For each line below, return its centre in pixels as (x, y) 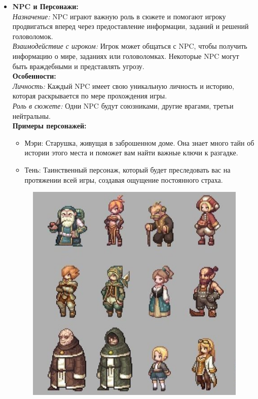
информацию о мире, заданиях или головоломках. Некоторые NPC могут (126, 56)
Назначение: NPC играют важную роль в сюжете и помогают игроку (119, 16)
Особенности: (34, 76)
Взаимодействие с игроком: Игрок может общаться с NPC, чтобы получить (130, 46)
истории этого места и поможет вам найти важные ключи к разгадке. (131, 153)
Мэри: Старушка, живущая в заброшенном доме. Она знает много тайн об (139, 142)
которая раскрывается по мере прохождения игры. (90, 96)
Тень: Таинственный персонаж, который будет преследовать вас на (127, 169)
